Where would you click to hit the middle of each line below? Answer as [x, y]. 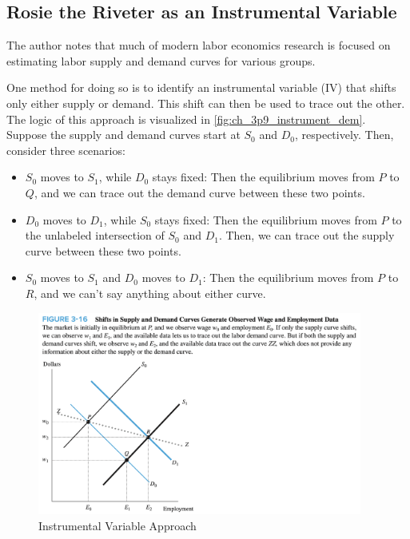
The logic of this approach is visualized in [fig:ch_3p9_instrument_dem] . [186, 119]
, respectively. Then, [344, 135]
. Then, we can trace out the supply [307, 235]
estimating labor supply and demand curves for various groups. [161, 60]
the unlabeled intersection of [95, 235]
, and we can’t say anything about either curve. [150, 293]
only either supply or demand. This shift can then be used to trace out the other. [206, 103]
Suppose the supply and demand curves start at [123, 135]
